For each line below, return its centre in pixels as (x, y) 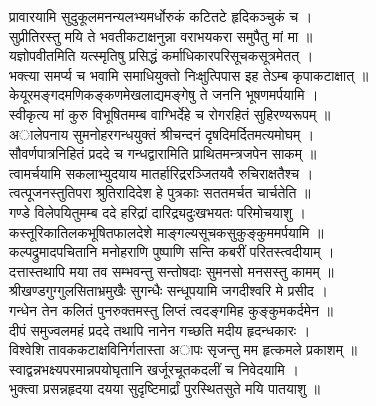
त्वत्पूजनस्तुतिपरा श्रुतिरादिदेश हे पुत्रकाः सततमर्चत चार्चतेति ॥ (160, 192)
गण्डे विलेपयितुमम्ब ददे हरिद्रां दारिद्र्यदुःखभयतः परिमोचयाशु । (158, 211)
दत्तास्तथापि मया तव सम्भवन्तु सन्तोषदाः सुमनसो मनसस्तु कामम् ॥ (171, 270)
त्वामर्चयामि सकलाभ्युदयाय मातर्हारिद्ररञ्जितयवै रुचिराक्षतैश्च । (161, 172)
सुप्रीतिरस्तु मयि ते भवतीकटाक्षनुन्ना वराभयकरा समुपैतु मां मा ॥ (161, 35)
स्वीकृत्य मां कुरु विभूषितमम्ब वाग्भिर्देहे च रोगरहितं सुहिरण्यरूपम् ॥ (170, 113)
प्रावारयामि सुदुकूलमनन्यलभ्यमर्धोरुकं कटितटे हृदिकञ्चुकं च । (161, 16)
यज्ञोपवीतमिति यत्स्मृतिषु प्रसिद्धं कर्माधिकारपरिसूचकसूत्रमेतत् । (161, 55)
